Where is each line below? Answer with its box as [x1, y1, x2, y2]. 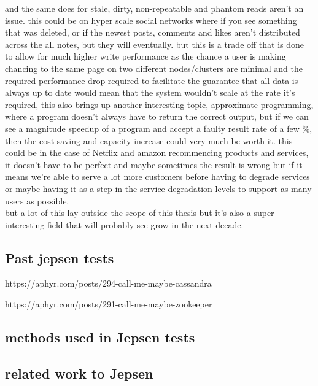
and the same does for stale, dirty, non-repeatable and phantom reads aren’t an [5, 2, 304, 14]
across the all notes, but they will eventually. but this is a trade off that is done [5, 37, 304, 50]
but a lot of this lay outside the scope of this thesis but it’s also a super [5, 206, 274, 219]
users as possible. [5, 194, 69, 207]
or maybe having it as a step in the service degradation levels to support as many [5, 182, 312, 195]
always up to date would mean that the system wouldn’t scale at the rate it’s [5, 86, 295, 99]
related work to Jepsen [5, 363, 153, 382]
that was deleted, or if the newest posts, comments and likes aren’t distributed [5, 26, 300, 39]
